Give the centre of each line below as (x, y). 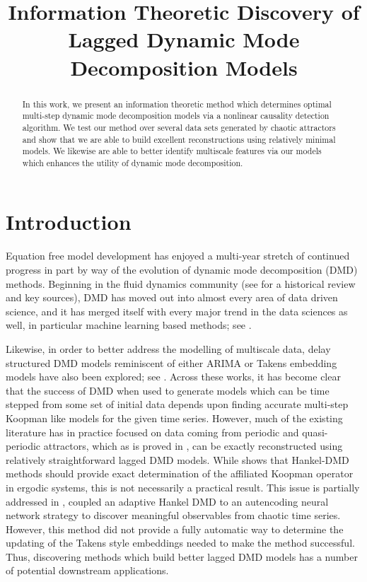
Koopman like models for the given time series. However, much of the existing (174, 418)
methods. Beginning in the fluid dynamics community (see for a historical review (181, 283)
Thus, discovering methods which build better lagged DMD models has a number (182, 556)
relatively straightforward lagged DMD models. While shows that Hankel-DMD (177, 459)
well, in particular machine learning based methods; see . (129, 325)
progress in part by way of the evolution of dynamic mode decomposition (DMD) (182, 270)
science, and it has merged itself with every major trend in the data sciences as (177, 311)
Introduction (69, 222)
